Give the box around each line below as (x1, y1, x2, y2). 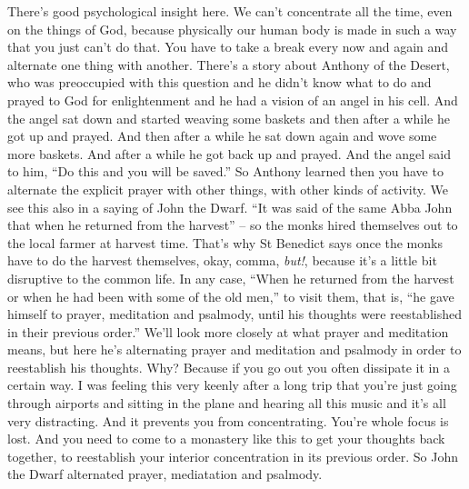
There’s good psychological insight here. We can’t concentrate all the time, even (7, 2, 453, 20)
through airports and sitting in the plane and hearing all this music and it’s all (7, 394, 446, 413)
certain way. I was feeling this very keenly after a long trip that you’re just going (7, 375, 457, 394)
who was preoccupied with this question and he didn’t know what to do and (7, 73, 432, 92)
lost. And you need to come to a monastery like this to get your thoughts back (7, 429, 445, 448)
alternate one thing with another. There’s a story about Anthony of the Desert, (7, 55, 450, 74)
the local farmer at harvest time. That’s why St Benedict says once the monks (7, 233, 443, 252)
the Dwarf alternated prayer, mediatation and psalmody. (7, 464, 323, 484)
